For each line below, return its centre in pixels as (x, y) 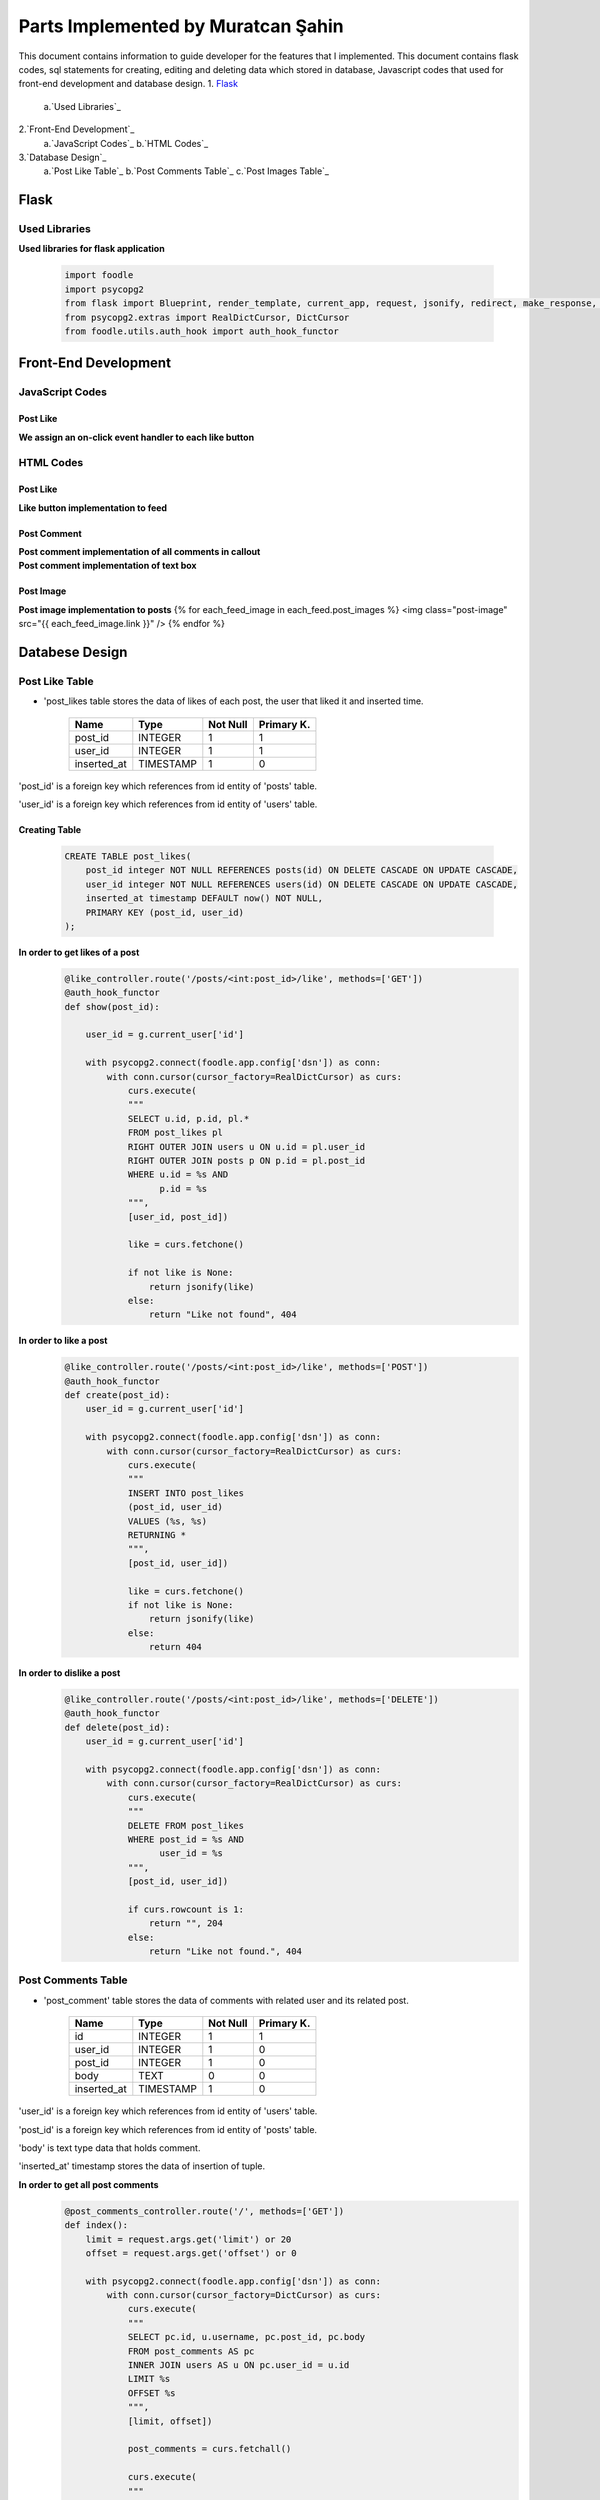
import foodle (99, 275)
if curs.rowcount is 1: (186, 1909)
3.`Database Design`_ (62, 157)
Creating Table (50, 829)
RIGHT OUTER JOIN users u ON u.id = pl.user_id (246, 1146)
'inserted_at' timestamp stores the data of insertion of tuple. (142, 2166)
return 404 (175, 1647)
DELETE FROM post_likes (186, 1825)
